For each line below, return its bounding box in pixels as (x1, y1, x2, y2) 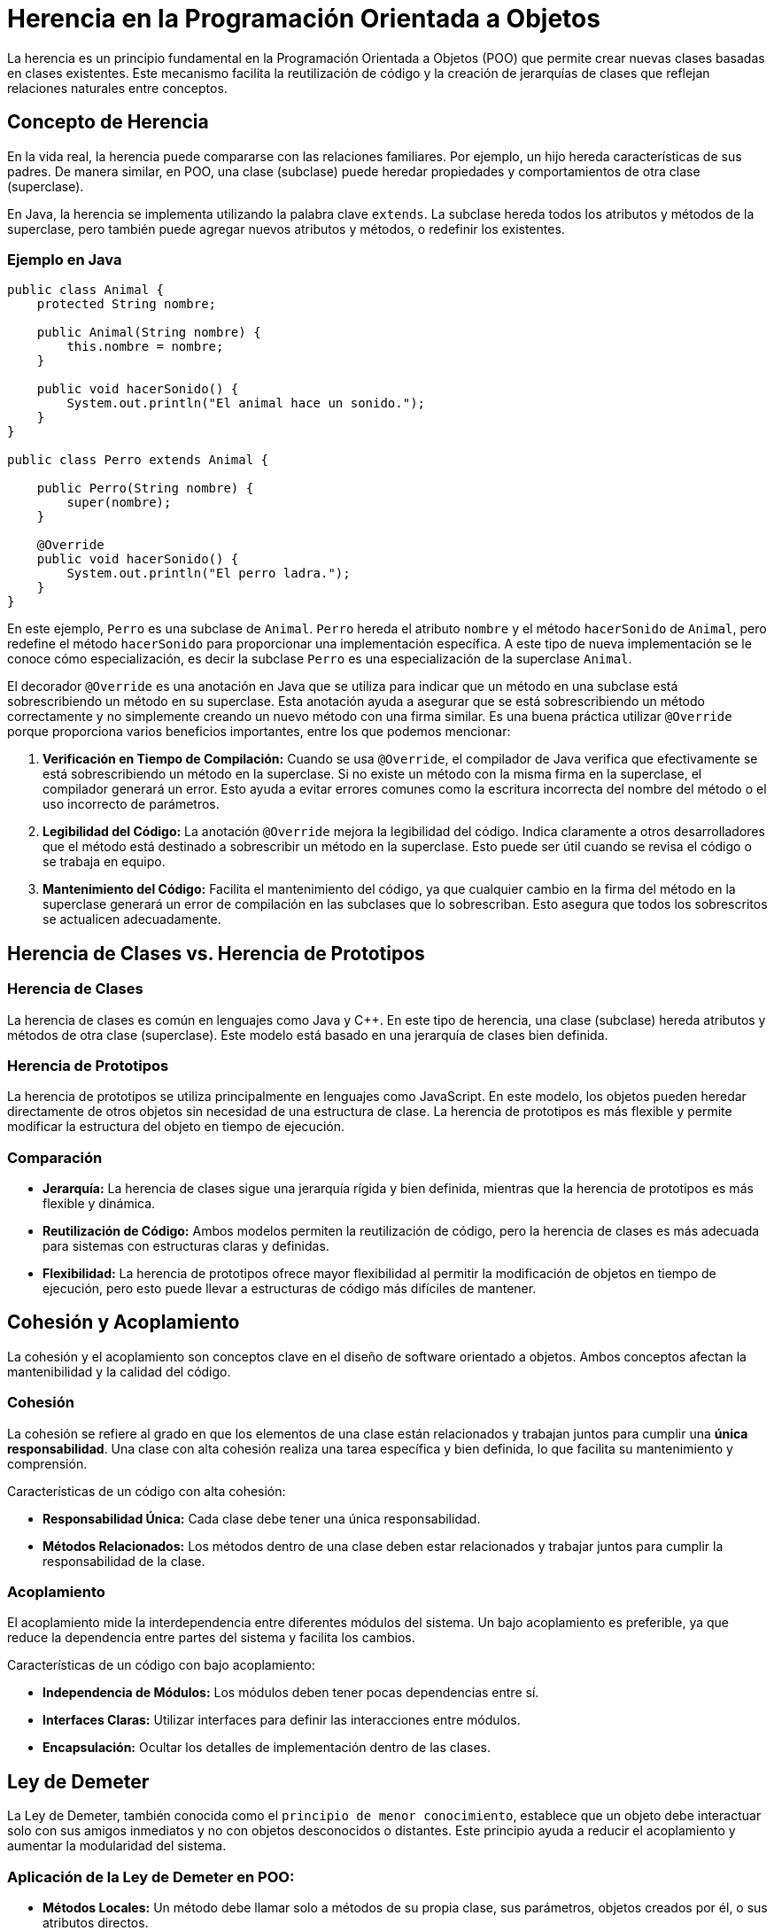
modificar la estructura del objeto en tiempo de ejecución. (7, 1119, 344, 1135)
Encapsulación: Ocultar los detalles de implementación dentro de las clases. (43, 1740, 491, 1756)
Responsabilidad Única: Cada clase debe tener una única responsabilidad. (43, 1510, 481, 1526)
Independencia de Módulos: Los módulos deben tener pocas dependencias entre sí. (43, 1685, 539, 1701)
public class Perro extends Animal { (7, 453, 269, 468)
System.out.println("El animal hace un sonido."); (66, 396, 426, 411)
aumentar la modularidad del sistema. (7, 1838, 227, 1854)
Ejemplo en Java (7, 250, 122, 268)
